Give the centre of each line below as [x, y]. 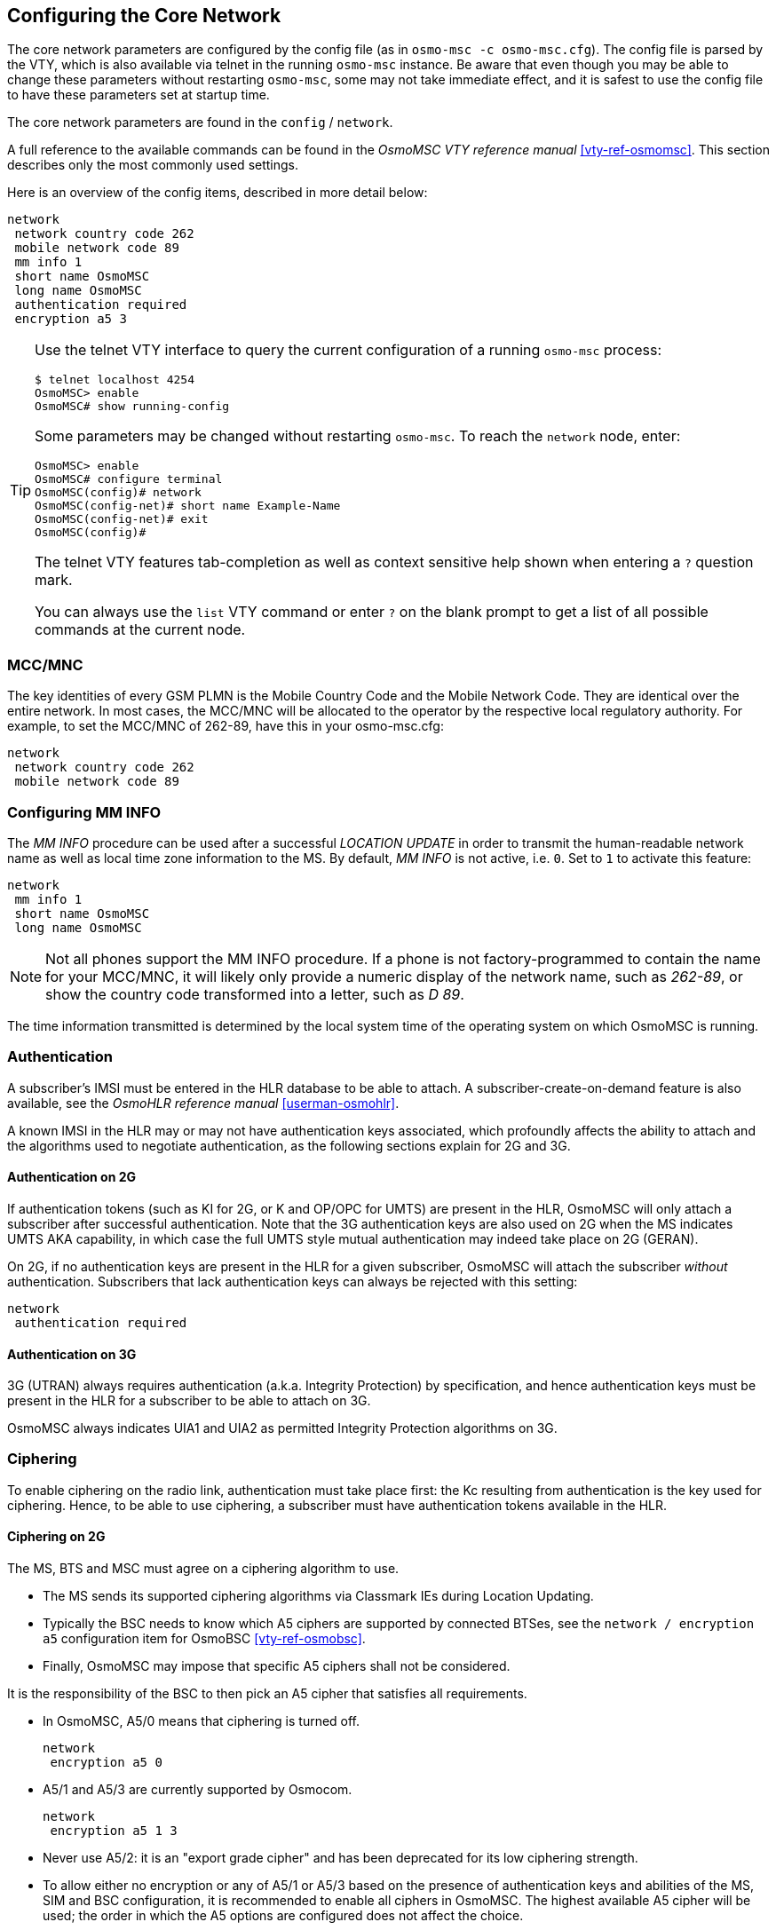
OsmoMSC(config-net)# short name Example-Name [188, 506]
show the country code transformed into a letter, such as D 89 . [255, 994]
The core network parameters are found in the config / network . [200, 123]
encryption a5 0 [106, 1763]
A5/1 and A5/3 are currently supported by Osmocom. [198, 1790]
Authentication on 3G [72, 1354]
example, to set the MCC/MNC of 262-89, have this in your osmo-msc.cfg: [226, 726]
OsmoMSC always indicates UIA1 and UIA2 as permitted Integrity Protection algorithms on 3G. [282, 1428]
